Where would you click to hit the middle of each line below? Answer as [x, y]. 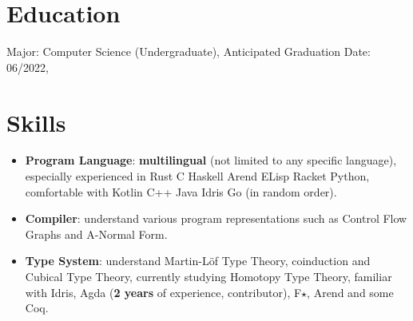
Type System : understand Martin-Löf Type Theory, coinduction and [198, 261]
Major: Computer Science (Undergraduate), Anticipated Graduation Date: [189, 52]
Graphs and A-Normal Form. [96, 234]
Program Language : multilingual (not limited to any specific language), [211, 160]
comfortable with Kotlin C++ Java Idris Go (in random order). [181, 191]
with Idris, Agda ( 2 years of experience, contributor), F [163, 292]
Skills [36, 122]
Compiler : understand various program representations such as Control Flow [216, 218]
